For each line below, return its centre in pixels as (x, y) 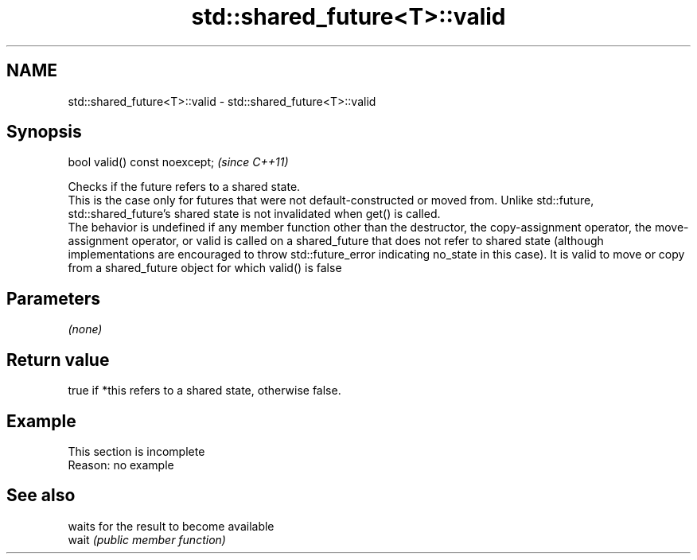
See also (41, 496)
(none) (85, 329)
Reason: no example (121, 465)
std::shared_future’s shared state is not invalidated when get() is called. (254, 214)
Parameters (53, 298)
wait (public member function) (147, 539)
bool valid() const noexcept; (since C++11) (178, 162)
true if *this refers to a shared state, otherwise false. (204, 391)
